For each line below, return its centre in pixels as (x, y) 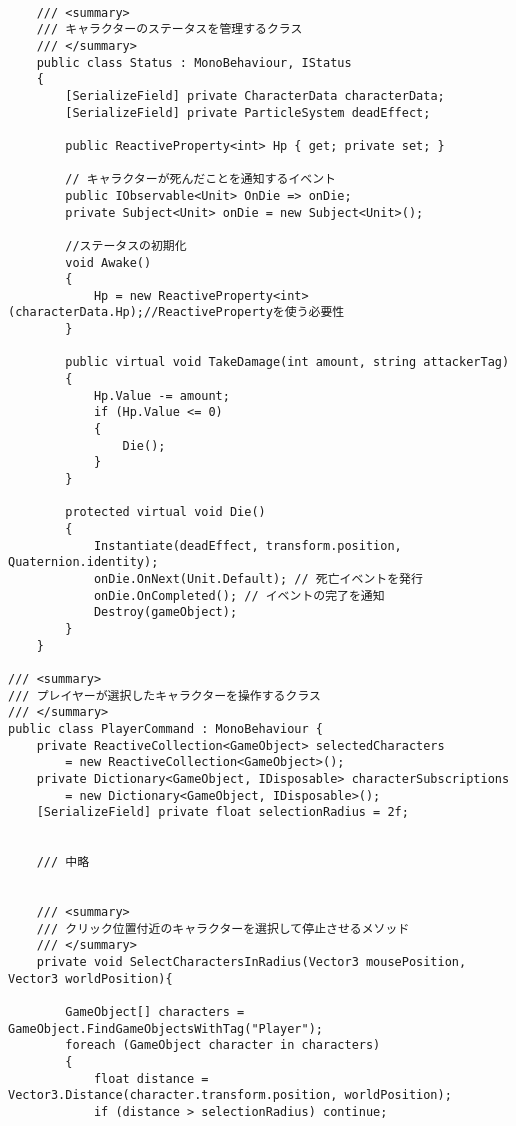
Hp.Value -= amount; (161, 395)
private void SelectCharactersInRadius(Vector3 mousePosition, (251, 962)
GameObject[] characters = (155, 1012)
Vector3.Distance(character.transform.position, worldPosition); (230, 1095)
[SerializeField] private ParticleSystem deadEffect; (248, 112)
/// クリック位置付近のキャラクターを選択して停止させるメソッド (223, 928)
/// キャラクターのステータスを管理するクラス (169, 29)
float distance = (151, 1078)
